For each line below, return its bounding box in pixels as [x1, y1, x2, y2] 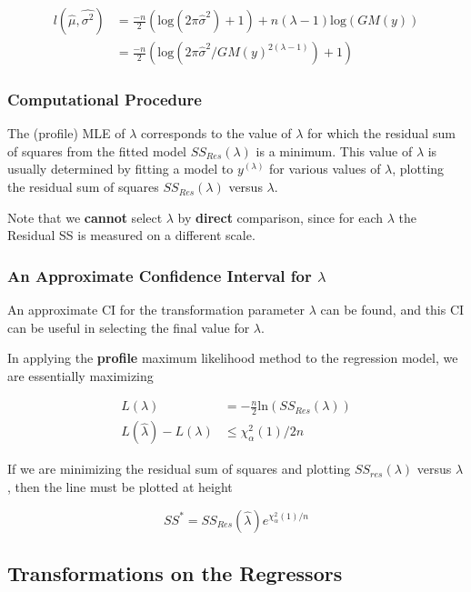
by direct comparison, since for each [177, 207, 384, 226]
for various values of [269, 159, 381, 178]
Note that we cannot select [7, 207, 163, 226]
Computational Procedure [7, 87, 202, 110]
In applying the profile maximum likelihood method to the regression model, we [7, 348, 458, 367]
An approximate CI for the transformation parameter [7, 300, 305, 319]
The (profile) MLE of [7, 124, 125, 143]
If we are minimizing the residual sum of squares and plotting [7, 459, 351, 478]
